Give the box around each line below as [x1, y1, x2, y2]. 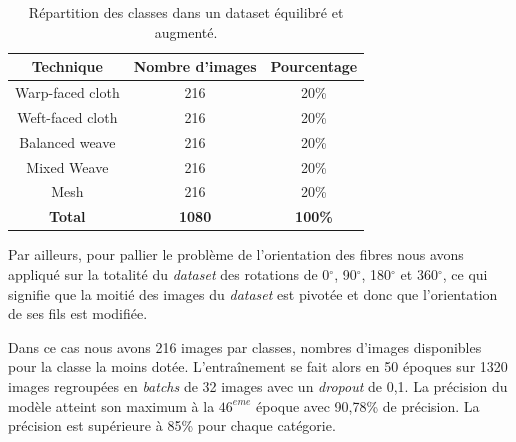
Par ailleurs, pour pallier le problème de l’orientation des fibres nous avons [8, 244, 464, 265]
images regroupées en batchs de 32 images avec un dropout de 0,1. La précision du [8, 375, 508, 396]
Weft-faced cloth [17, 106, 118, 127]
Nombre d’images [133, 56, 257, 77]
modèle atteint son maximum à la [8, 395, 215, 416]
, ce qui [442, 263, 488, 284]
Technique [31, 56, 103, 77]
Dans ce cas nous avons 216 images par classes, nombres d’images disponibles [8, 336, 482, 357]
